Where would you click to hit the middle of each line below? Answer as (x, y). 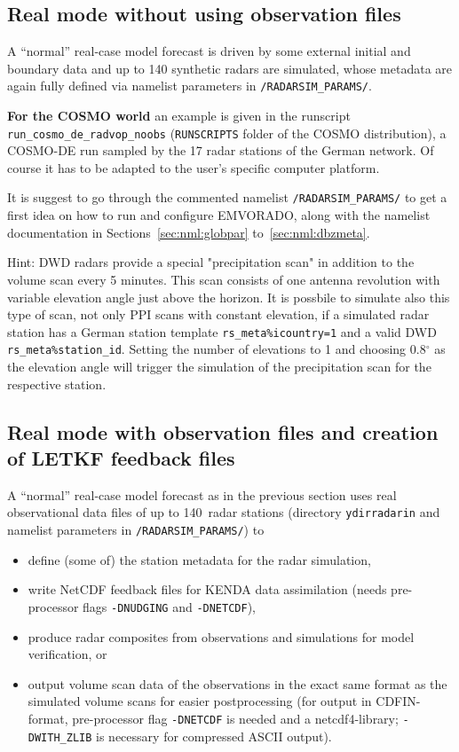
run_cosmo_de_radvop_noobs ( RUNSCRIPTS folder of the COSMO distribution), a (227, 133)
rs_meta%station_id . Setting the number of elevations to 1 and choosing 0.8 (217, 349)
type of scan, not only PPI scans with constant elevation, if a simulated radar (218, 314)
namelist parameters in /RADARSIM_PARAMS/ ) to (136, 530)
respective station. (57, 384)
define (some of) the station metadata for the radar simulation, (199, 559)
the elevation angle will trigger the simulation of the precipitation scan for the (219, 367)
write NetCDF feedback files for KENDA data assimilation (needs (207, 589)
